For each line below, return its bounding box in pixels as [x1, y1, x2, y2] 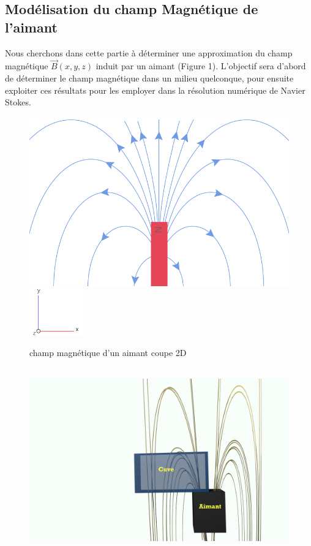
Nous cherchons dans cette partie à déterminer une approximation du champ [5, 46, 293, 59]
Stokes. [5, 96, 31, 108]
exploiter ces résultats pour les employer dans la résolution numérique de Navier [5, 83, 305, 96]
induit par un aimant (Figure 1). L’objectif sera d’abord [96, 59, 306, 72]
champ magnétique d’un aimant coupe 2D [29, 346, 187, 358]
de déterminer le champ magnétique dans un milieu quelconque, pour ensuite [5, 72, 294, 84]
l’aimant [5, 17, 58, 36]
